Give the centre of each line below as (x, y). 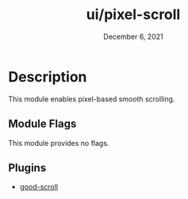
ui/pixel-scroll (133, 15)
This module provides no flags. (59, 143)
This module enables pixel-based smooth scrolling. (92, 99)
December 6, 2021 (133, 36)
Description (48, 77)
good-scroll (38, 187)
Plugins (27, 168)
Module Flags (42, 124)
